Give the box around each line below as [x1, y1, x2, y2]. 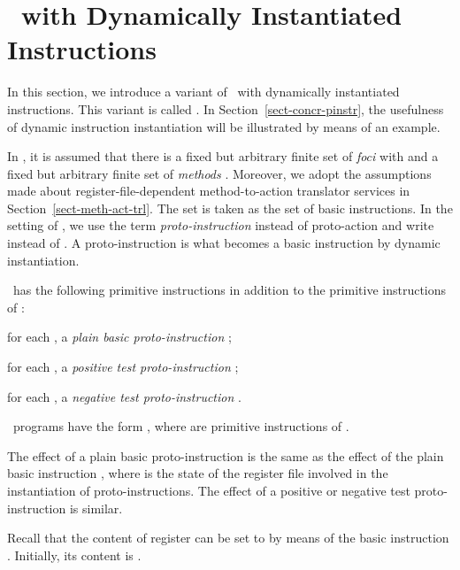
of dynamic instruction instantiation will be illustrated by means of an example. [7, 117, 441, 135]
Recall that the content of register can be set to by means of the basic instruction [7, 528, 449, 547]
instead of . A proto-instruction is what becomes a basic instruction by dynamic [7, 234, 441, 252]
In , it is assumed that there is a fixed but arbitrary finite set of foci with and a [7, 147, 439, 166]
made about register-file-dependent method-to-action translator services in [7, 181, 410, 200]
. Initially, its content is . [7, 545, 142, 564]
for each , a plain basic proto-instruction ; [7, 327, 232, 346]
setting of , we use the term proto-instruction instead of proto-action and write [7, 216, 434, 235]
